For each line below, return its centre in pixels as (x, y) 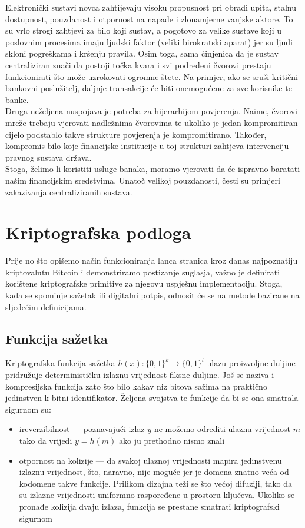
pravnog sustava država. (49, 157)
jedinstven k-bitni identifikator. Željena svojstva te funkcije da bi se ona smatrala (152, 398)
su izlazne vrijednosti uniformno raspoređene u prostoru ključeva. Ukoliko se (157, 495)
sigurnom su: (28, 409)
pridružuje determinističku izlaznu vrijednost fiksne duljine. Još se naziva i (140, 374)
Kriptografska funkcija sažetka (60, 363)
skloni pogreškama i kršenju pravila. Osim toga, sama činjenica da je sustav (142, 53)
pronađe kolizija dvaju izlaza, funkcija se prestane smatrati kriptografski (149, 506)
